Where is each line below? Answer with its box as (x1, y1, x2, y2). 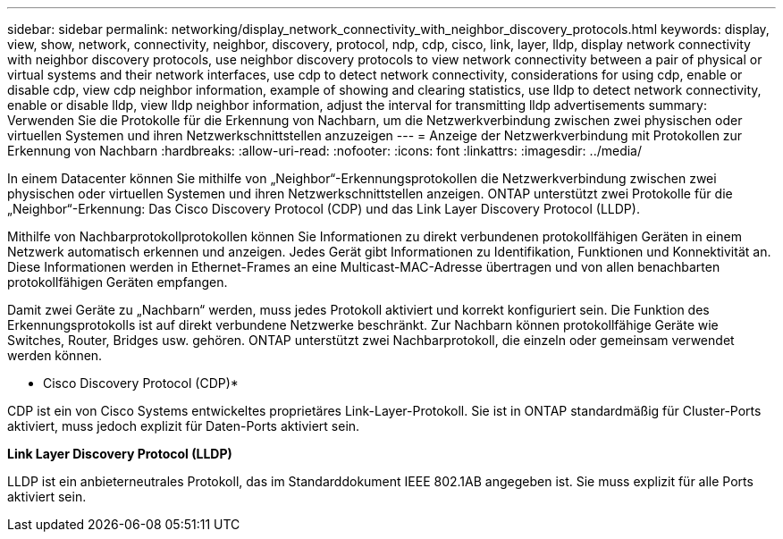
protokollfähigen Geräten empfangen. (7, 274, 228, 290)
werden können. (7, 348, 103, 363)
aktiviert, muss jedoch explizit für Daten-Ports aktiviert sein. (7, 418, 360, 434)
